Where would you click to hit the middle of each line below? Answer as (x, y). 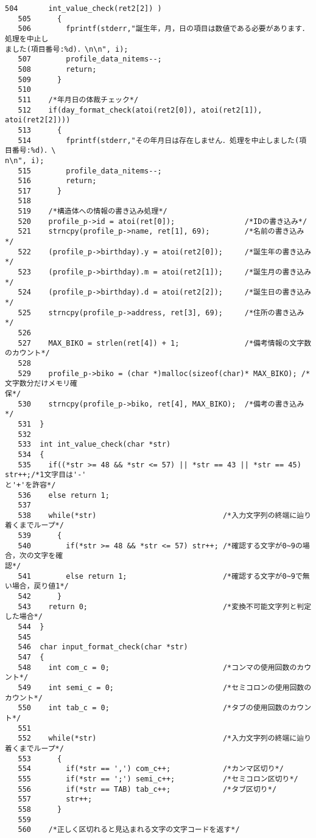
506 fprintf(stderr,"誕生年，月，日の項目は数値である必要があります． (163, 29)
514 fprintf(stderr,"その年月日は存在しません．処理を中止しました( (159, 140)
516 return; (57, 181)
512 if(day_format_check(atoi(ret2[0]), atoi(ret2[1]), (140, 110)
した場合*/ (24, 617)
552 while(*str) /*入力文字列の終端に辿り (165, 738)
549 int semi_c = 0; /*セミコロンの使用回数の (165, 687)
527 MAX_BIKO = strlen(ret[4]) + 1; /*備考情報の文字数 (165, 343)
